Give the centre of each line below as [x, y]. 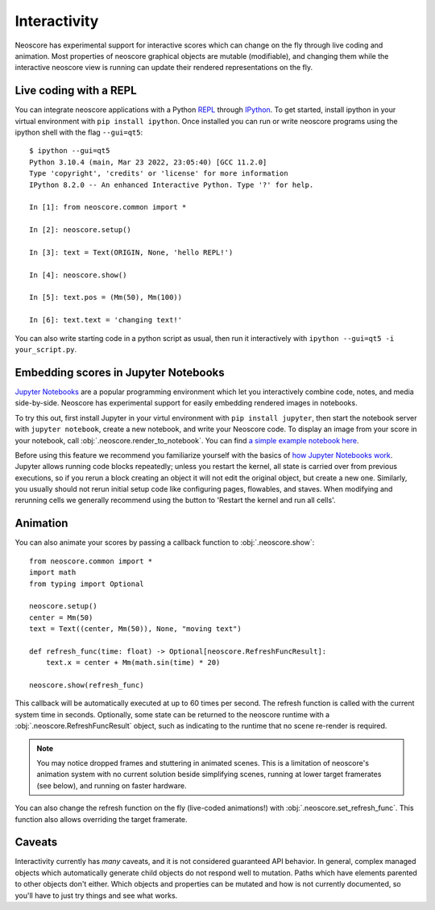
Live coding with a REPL [76, 91]
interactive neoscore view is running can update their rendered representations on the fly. [164, 68]
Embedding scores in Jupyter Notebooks [120, 372]
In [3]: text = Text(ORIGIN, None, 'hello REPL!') [131, 252]
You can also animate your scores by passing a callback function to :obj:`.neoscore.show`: [165, 542]
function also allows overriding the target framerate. [101, 819]
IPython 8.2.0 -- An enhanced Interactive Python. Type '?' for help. [172, 185]
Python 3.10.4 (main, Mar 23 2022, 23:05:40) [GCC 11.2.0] [148, 162]
